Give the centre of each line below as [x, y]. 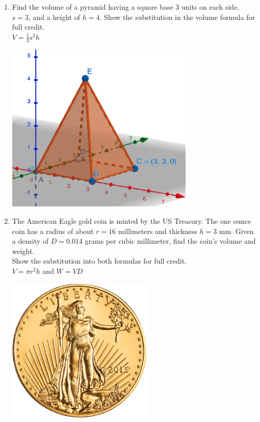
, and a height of [55, 17]
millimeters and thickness [158, 231]
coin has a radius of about [53, 231]
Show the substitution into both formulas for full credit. [99, 261]
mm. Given [236, 231]
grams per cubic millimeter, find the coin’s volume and [170, 241]
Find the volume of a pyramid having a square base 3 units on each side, [126, 7]
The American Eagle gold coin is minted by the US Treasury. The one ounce [132, 221]
